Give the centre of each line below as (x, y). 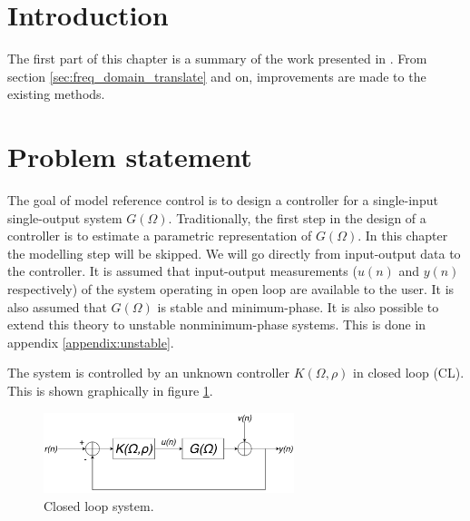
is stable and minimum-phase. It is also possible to (298, 306)
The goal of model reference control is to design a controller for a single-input (223, 200)
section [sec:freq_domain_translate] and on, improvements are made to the (217, 76)
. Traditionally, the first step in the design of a (297, 217)
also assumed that (57, 306)
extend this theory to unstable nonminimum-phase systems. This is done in (217, 324)
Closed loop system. (99, 505)
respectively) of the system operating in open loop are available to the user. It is (231, 289)
